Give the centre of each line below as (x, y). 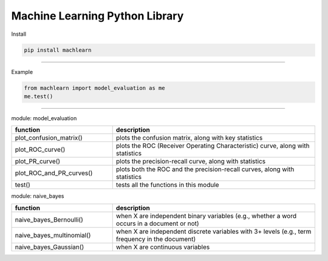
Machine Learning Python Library (97, 16)
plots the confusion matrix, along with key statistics (189, 138)
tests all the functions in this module (167, 185)
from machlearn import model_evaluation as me (94, 88)
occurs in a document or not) (158, 223)
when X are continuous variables (163, 247)
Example (22, 72)
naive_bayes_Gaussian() (50, 247)
